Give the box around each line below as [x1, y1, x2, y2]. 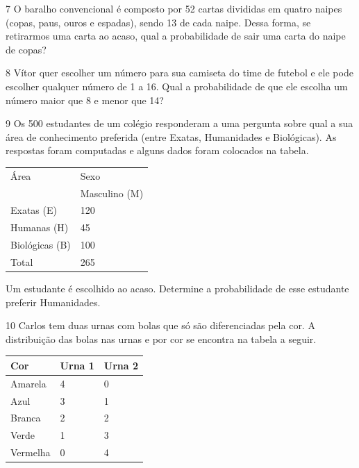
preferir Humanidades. [6, 294, 101, 309]
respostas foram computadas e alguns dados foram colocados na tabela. [6, 143, 309, 158]
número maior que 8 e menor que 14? [6, 92, 164, 107]
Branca [10, 410, 41, 425]
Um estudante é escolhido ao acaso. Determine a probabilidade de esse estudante [6, 281, 349, 295]
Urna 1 [60, 358, 94, 372]
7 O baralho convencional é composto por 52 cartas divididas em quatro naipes [6, 1, 342, 15]
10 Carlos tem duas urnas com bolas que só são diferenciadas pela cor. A [6, 318, 315, 333]
